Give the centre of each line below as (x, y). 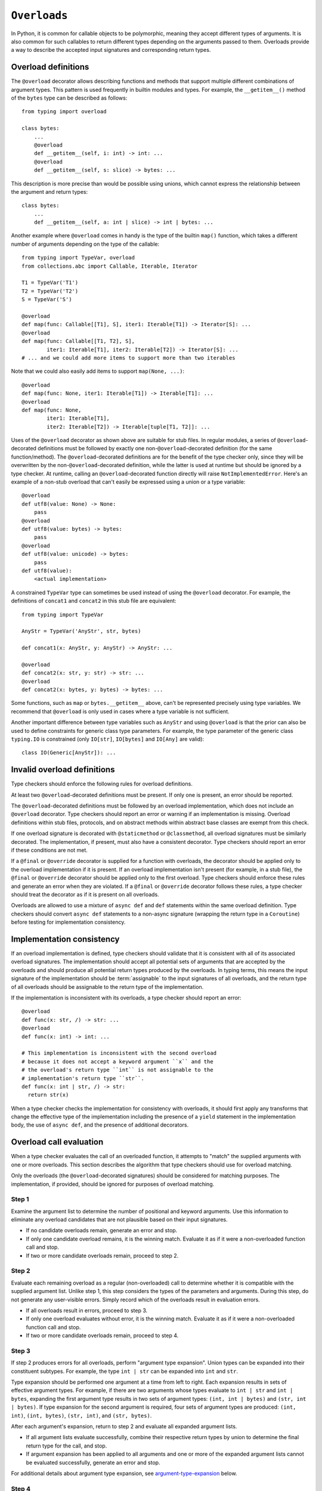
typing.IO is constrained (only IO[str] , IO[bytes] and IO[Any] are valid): (108, 739)
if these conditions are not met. (49, 850)
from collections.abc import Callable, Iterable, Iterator (110, 266)
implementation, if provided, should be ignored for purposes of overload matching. (113, 1184)
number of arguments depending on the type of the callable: (85, 244)
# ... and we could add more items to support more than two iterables (129, 358)
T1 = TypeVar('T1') (50, 283)
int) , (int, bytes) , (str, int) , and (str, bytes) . (81, 1415)
